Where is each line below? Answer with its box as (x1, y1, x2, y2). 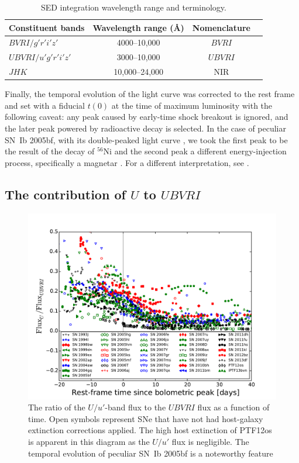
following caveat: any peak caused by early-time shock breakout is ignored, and (5, 110, 288, 123)
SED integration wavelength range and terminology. (40, 1, 226, 13)
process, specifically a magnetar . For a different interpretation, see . (5, 156, 249, 168)
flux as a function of (197, 401, 270, 413)
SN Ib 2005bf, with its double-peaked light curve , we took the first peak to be (5, 133, 288, 146)
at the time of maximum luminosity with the (111, 99, 273, 111)
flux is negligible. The (171, 435, 249, 447)
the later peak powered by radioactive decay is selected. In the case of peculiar (5, 122, 286, 134)
